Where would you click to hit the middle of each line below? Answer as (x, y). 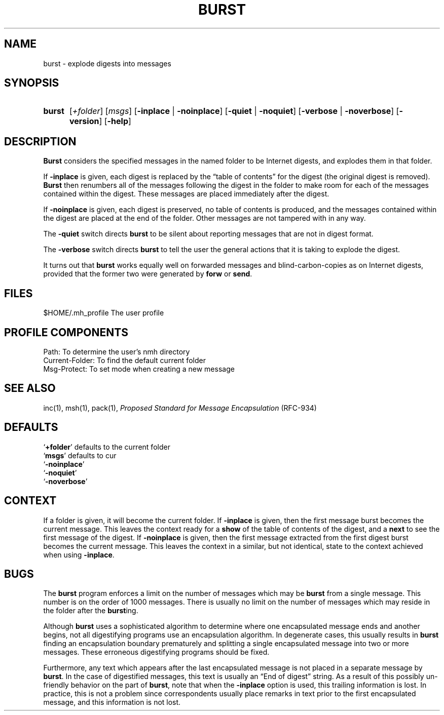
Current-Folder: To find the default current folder (124, 360)
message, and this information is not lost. (112, 702)
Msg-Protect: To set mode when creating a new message (139, 369)
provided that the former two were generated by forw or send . (148, 274)
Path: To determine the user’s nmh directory (117, 351)
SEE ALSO (30, 388)
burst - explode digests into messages (107, 63)
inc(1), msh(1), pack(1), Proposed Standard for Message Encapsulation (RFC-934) (180, 408)
